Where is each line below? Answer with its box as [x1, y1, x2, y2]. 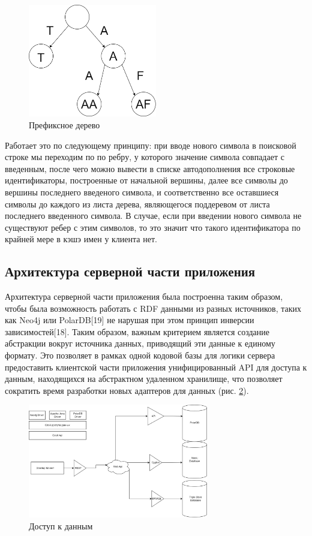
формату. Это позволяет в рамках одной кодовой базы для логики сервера [5, 349, 275, 362]
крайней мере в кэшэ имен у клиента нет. [5, 233, 157, 245]
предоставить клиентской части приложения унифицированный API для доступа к [5, 360, 307, 373]
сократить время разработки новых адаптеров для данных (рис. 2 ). [5, 384, 249, 396]
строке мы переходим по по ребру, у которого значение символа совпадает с [5, 150, 284, 163]
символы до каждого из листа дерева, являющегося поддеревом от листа [5, 197, 270, 210]
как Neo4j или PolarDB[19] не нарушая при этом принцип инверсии [5, 314, 254, 326]
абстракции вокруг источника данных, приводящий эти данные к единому [5, 337, 275, 350]
